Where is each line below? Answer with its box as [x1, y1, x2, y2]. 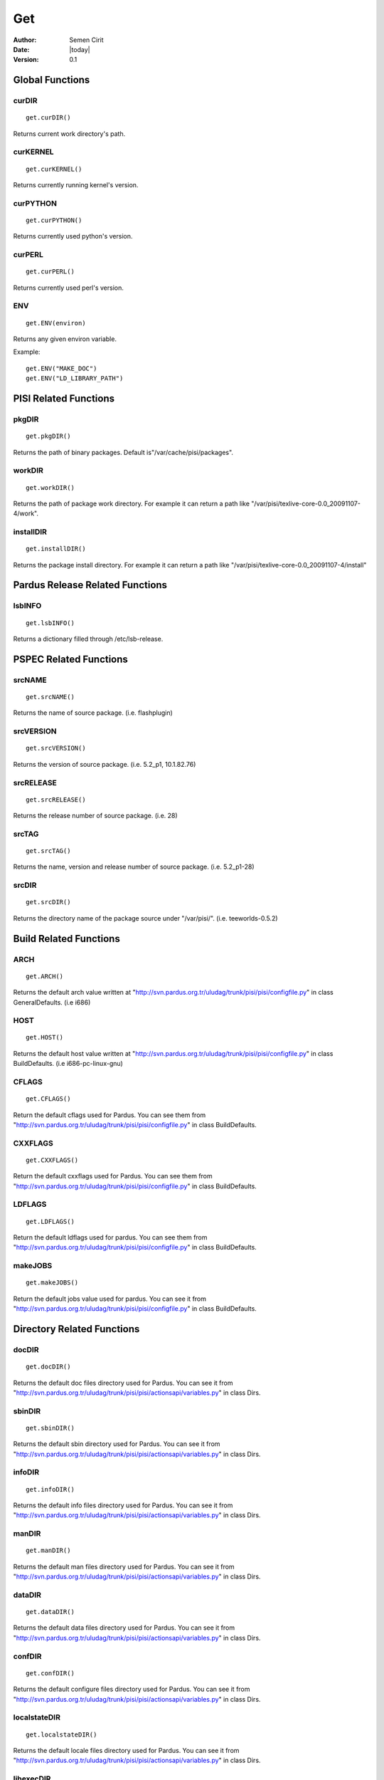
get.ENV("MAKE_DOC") [26, 364, 97, 372]
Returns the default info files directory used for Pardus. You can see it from [13, 1501, 233, 1509]
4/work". [13, 509, 39, 518]
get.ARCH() [26, 972, 64, 980]
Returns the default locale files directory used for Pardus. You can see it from [13, 1746, 240, 1754]
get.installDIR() [26, 545, 86, 553]
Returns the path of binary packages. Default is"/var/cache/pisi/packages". [13, 448, 234, 456]
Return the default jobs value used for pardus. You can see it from [13, 1294, 206, 1303]
